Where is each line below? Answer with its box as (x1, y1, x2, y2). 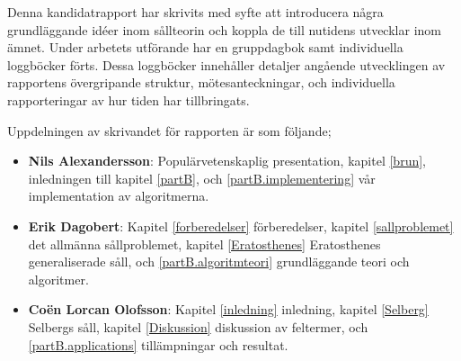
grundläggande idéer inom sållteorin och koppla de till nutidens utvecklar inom (7, 20, 441, 39)
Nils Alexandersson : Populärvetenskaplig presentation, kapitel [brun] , (28, 151, 426, 170)
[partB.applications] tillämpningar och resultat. (28, 335, 288, 354)
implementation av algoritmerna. (28, 186, 209, 205)
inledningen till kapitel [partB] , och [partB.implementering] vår (28, 168, 376, 187)
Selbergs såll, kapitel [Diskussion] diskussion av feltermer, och (28, 317, 368, 336)
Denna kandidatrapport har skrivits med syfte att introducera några (7, 3, 384, 21)
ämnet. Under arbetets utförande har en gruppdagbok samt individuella (7, 38, 403, 57)
